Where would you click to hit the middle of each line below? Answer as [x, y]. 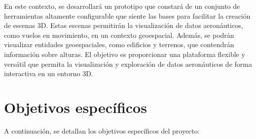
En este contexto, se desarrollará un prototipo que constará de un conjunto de [122, 6]
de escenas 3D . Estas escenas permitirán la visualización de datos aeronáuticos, [124, 25]
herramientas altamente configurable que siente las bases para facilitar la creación [127, 15]
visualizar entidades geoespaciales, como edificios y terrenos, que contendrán [119, 44]
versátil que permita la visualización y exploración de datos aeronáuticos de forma [128, 64]
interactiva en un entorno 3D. [49, 73]
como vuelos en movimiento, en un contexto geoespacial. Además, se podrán [119, 35]
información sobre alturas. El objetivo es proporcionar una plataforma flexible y [125, 54]
